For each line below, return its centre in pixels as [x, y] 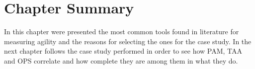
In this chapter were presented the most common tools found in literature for [122, 32]
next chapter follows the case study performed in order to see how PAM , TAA [123, 51]
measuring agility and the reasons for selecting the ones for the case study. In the [128, 41]
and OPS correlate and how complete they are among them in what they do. [121, 60]
